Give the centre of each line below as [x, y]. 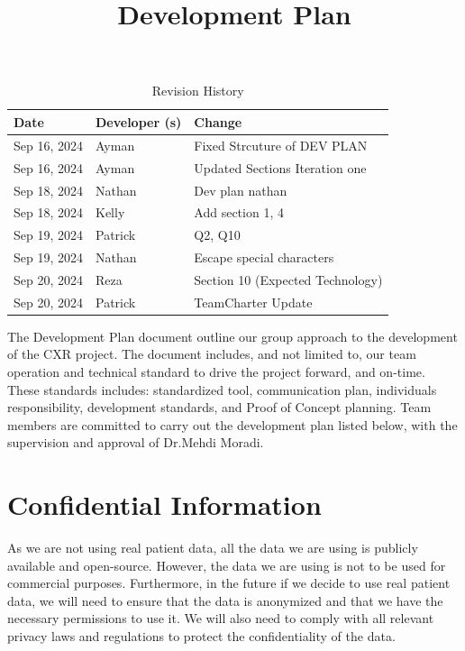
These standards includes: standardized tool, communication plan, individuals [222, 389]
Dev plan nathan [241, 190]
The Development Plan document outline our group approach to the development [232, 336]
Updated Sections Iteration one [280, 167]
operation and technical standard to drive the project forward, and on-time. [216, 371]
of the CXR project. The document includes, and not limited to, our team [212, 354]
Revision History [198, 91]
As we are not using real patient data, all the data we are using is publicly [213, 548]
